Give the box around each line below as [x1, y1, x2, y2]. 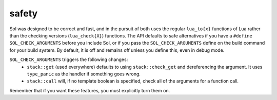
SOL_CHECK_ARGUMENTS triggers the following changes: [9, 56, 128, 63]
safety [9, 8, 38, 19]
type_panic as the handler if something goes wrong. [27, 71, 141, 77]
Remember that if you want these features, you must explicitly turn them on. [9, 87, 170, 93]
